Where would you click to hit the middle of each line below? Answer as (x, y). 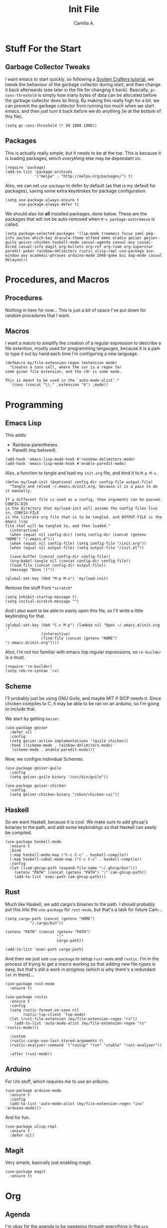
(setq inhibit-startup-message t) (41, 597)
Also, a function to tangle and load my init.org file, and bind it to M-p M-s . (81, 473)
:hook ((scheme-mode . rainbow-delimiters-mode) (61, 745)
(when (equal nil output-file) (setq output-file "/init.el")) (77, 548)
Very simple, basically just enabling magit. (48, 1162)
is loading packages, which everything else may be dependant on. (73, 158)
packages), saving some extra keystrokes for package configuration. (76, 191)
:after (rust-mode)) (31, 1054)
